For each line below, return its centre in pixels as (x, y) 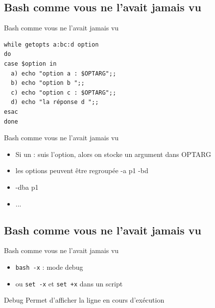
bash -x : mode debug (49, 267)
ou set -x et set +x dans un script (69, 283)
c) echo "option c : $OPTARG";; (64, 92)
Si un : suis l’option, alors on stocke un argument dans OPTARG (113, 154)
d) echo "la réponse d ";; (55, 102)
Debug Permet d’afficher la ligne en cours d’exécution (84, 300)
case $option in (30, 64)
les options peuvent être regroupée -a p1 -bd (82, 170)
